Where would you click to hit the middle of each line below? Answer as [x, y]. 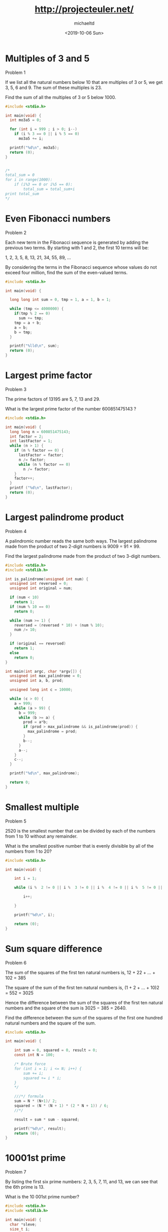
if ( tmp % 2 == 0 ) [32, 314]
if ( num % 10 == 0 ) [30, 606]
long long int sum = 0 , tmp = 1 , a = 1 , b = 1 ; [60, 300]
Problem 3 [16, 389]
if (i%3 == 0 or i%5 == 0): [43, 184]
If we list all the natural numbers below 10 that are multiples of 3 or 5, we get [84, 82]
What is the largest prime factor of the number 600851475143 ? [71, 408]
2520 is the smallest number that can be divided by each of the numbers [80, 831]
